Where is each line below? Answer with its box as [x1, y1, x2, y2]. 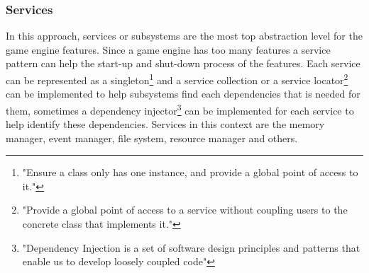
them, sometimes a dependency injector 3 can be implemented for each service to [6, 100, 354, 117]
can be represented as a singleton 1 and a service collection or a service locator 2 [6, 71, 348, 87]
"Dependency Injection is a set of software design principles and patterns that [22, 240, 360, 255]
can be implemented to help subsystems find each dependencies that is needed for [6, 86, 360, 101]
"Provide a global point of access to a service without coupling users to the [22, 202, 348, 217]
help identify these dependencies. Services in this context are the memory [6, 117, 325, 132]
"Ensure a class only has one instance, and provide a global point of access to [22, 165, 358, 180]
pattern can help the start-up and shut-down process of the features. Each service [6, 56, 360, 71]
